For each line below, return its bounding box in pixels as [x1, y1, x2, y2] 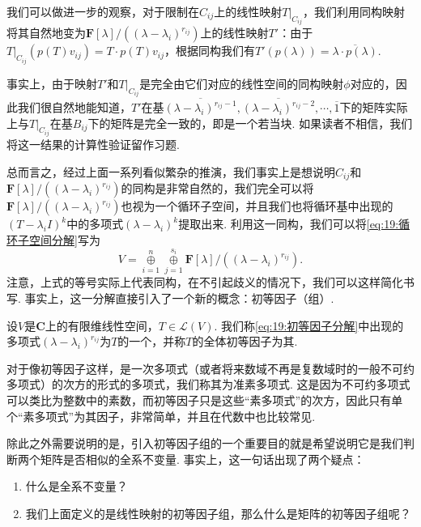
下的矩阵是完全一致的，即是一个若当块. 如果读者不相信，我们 [87, 114, 413, 131]
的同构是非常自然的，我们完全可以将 [121, 180, 314, 197]
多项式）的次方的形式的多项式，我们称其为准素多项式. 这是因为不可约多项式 [6, 376, 410, 393]
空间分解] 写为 [28, 231, 100, 248]
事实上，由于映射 [6, 74, 97, 91]
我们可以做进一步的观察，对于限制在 [6, 3, 199, 19]
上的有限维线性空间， [45, 317, 159, 334]
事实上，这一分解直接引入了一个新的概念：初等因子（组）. [24, 289, 334, 306]
